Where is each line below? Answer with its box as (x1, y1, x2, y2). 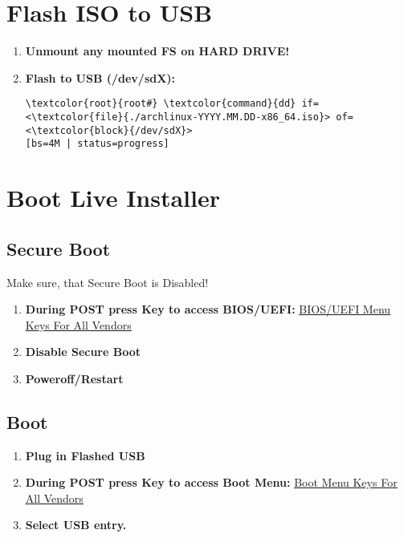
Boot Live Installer (6, 181, 221, 214)
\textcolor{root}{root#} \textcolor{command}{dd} (25, 98, 296, 110)
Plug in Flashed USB (25, 447, 145, 463)
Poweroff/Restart (25, 370, 124, 386)
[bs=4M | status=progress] (25, 138, 169, 150)
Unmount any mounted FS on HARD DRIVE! (25, 42, 290, 59)
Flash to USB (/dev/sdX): (25, 69, 176, 86)
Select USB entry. (25, 516, 127, 533)
